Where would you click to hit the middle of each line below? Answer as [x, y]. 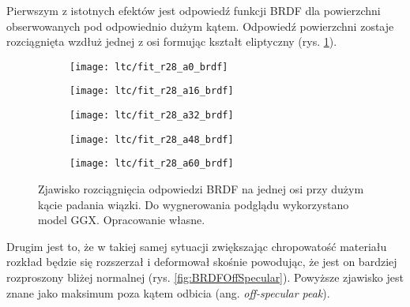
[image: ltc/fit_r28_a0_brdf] [149, 67]
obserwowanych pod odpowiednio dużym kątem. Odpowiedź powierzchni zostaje [200, 26]
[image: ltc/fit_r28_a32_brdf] [152, 116]
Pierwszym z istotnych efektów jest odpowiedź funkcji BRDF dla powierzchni [194, 10]
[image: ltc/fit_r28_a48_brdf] [152, 139]
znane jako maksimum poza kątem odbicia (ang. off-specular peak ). [168, 292]
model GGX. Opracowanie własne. [122, 220]
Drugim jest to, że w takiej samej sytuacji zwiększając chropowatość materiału [197, 246]
